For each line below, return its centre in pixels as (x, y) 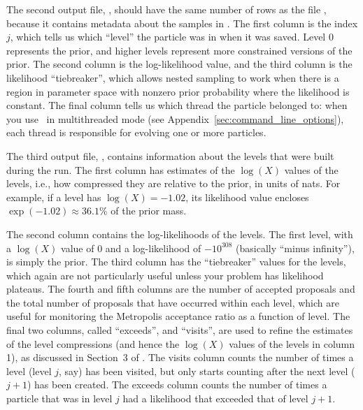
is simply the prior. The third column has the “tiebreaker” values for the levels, (176, 262)
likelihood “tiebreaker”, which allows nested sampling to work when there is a (173, 77)
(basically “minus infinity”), (295, 248)
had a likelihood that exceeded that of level (215, 398)
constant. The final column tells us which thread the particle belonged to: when (177, 105)
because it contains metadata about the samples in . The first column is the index (182, 23)
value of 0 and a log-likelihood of (131, 248)
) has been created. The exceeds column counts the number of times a (177, 385)
